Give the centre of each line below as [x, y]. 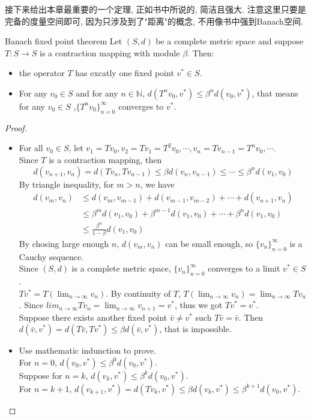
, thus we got [198, 305]
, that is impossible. [195, 329]
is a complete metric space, [121, 268]
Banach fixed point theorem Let [64, 41]
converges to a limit [244, 268]
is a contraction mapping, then [105, 159]
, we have [157, 184]
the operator [42, 73]
